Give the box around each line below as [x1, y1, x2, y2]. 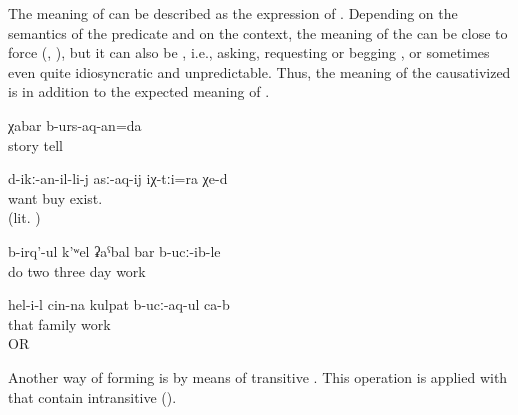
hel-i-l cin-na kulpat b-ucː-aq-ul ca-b [8, 294, 230, 315]
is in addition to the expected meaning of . [8, 81, 270, 102]
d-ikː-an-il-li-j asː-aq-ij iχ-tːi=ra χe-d [8, 168, 228, 189]
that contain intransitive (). [8, 386, 177, 407]
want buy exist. [8, 187, 103, 208]
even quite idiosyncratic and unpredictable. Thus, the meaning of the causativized [8, 61, 511, 82]
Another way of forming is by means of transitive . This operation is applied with [8, 366, 508, 387]
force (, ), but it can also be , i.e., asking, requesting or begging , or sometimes [8, 42, 490, 63]
